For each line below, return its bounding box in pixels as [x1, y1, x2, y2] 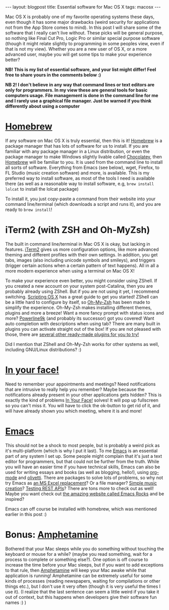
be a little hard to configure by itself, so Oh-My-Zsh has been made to [5, 299, 150, 305]
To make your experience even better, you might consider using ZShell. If [5, 277, 157, 284]
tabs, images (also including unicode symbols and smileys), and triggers [5, 257, 155, 263]
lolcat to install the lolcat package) [5, 186, 79, 192]
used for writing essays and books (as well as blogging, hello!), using [5, 469, 149, 475]
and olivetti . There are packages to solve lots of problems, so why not [18, 474, 163, 481]
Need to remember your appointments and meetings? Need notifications [5, 381, 156, 387]
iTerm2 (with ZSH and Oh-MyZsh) [5, 224, 150, 236]
